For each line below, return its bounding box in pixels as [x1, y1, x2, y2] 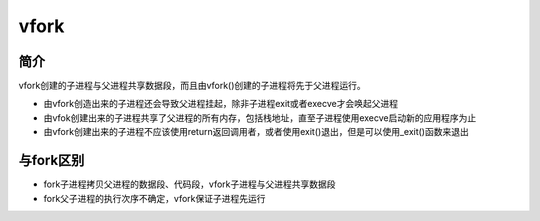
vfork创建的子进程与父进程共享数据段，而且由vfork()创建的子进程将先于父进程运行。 [18, 80, 367, 92]
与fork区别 [18, 152, 85, 169]
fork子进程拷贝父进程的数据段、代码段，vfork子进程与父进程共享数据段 [43, 178, 336, 190]
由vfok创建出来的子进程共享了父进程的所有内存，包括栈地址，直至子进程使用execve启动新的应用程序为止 [43, 111, 477, 124]
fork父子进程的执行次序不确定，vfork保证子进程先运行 [43, 192, 266, 204]
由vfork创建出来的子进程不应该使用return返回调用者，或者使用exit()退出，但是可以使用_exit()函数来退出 [43, 126, 469, 138]
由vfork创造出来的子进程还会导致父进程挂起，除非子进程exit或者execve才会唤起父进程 [43, 98, 399, 110]
